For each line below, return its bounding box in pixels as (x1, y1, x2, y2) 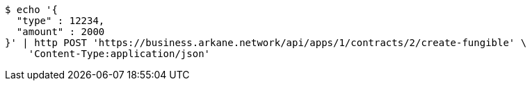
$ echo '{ (5, 4, 58, 15)
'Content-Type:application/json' (28, 48, 211, 59)
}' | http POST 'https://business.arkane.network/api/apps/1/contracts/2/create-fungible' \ (5, 37, 527, 48)
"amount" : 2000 (16, 26, 105, 37)
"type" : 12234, (16, 15, 105, 26)
